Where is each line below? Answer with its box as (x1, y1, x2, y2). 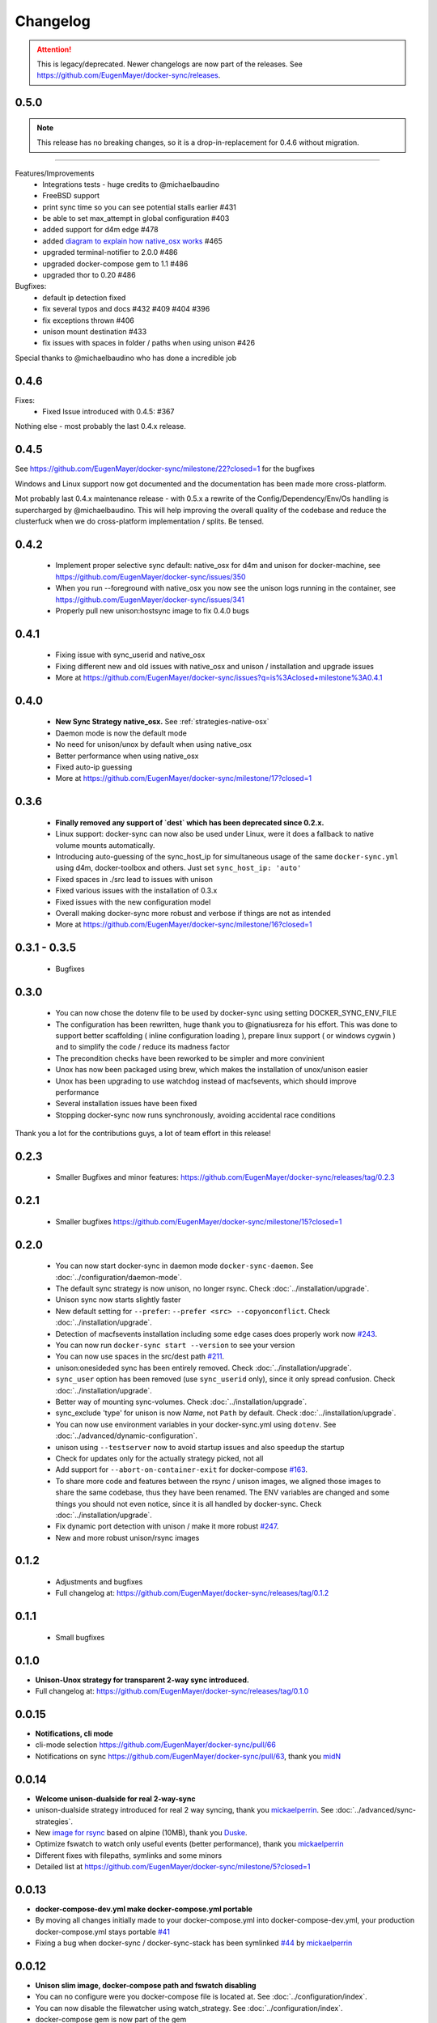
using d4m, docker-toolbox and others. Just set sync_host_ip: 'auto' (55, 863, 302, 873)
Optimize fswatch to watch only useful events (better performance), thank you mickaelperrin (35, 1839, 344, 1849)
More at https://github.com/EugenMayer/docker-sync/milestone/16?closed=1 (55, 919, 312, 930)
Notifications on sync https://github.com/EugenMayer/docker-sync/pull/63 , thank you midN (35, 1751, 342, 1761)
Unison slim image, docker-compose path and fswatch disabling (35, 1981, 257, 1991)
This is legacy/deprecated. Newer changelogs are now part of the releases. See (36, 59, 303, 69)
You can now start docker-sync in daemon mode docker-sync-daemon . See (55, 1261, 314, 1270)
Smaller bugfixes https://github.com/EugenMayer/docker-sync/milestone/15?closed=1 (55, 1216, 342, 1226)
